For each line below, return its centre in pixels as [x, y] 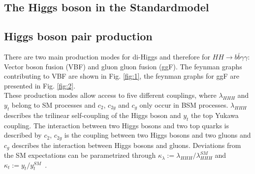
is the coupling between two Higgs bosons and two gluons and [158, 135]
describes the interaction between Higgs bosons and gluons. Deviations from [127, 145]
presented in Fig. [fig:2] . [40, 85]
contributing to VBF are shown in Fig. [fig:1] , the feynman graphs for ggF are [122, 76]
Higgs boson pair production [78, 36]
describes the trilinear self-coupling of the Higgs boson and [93, 115]
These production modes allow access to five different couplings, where [110, 95]
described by [23, 135]
